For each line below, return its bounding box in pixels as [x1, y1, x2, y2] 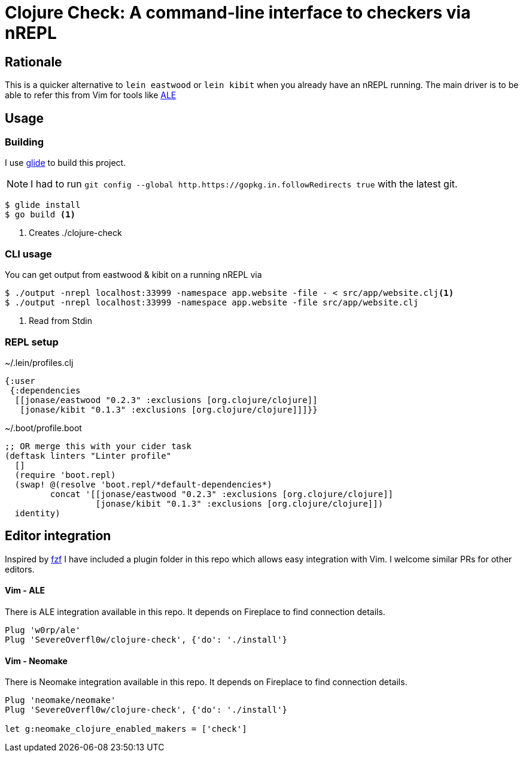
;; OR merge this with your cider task [5, 441, 191, 451]
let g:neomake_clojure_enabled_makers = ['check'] [5, 724, 247, 734]
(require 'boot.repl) [14, 470, 116, 480]
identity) [14, 508, 60, 518]
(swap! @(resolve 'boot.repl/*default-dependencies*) [14, 479, 272, 489]
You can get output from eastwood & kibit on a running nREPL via [5, 270, 262, 280]
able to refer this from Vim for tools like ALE [5, 90, 177, 101]
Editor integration [5, 528, 111, 544]
